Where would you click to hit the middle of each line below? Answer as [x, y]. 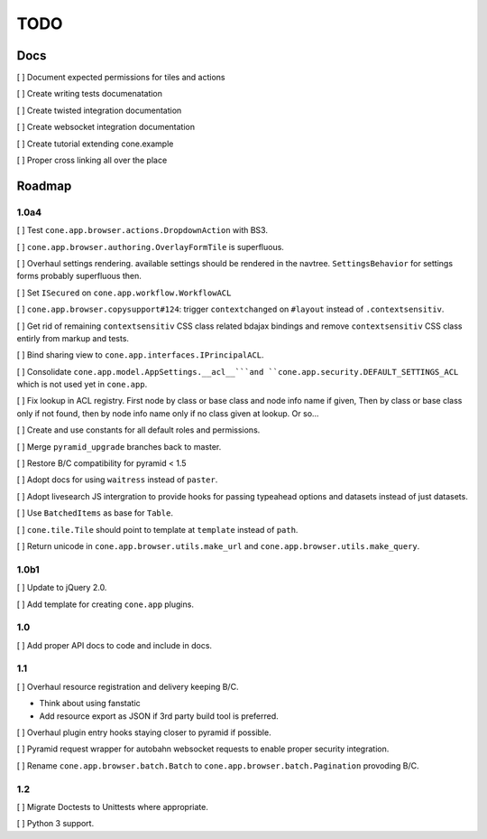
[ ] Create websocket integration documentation [106, 127]
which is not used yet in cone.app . [82, 385]
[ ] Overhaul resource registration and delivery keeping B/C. [128, 686]
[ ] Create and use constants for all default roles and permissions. [138, 430]
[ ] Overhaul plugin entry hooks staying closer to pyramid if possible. [144, 732]
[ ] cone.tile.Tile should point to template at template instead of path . [157, 529]
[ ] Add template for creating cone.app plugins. [105, 604]
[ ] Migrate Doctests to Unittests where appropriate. [113, 806]
